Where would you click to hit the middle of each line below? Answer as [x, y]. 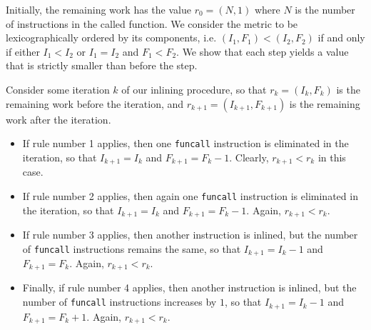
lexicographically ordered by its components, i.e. [111, 37]
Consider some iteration [58, 89]
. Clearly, [249, 157]
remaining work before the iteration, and [95, 103]
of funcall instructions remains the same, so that [132, 248]
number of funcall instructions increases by [120, 302]
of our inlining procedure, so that [194, 89]
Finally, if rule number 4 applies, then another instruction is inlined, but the [189, 287]
